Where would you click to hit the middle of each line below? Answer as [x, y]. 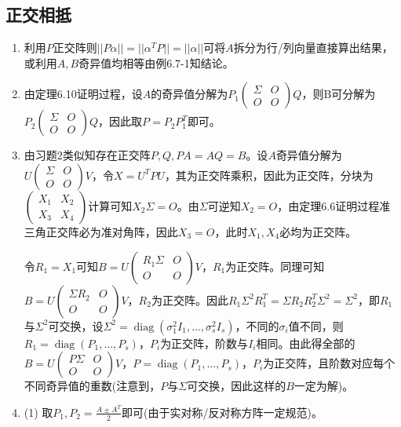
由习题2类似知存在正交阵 [87, 155]
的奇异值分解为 [190, 94]
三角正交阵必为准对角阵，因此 [101, 231]
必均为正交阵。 [318, 231]
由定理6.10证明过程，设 [83, 94]
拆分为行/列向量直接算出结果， [313, 47]
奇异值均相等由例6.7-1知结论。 [156, 62]
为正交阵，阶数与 [204, 343]
